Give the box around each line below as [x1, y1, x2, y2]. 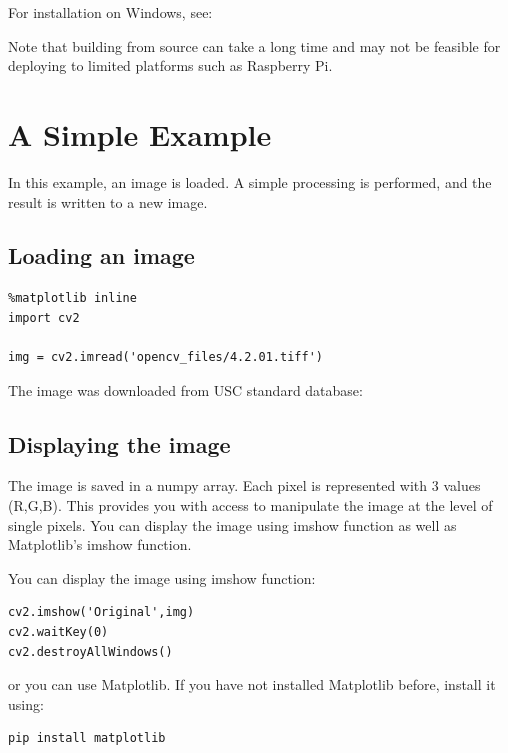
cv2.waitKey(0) [8, 625, 109, 640]
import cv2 [8, 310, 80, 325]
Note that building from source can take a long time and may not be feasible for [8, 35, 501, 56]
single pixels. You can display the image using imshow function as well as [8, 514, 457, 535]
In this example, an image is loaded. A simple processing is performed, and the [8, 171, 492, 192]
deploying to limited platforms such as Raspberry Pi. [8, 55, 333, 76]
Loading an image [8, 240, 195, 271]
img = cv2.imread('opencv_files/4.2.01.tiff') [8, 350, 323, 365]
